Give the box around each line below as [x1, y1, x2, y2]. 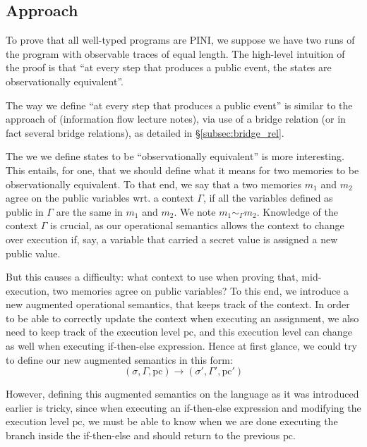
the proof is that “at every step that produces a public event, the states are [6, 60, 332, 75]
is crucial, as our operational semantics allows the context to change [50, 218, 344, 233]
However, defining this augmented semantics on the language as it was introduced [6, 386, 359, 401]
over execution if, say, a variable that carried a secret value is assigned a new [6, 231, 338, 246]
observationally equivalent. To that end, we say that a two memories [6, 176, 302, 191]
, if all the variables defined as [203, 190, 333, 205]
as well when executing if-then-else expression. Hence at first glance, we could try [6, 338, 357, 353]
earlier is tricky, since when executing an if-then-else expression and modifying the [6, 400, 361, 415]
